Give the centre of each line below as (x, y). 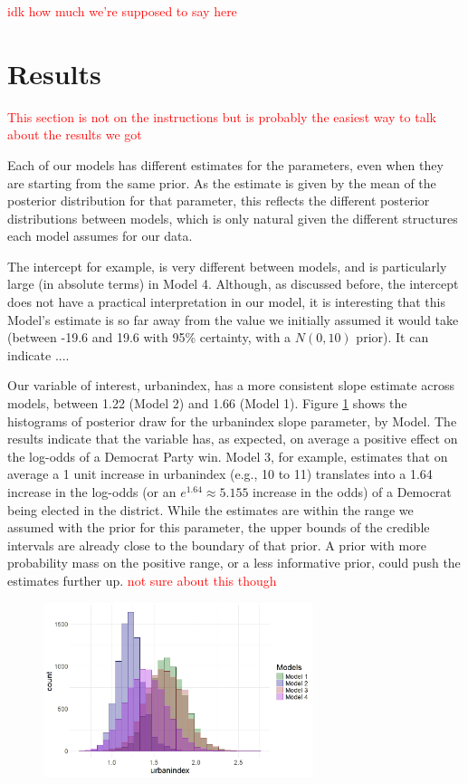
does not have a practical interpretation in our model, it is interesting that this (226, 302)
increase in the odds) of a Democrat (352, 492)
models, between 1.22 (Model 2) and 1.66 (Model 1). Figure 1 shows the (207, 403)
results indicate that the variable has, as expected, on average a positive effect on (233, 439)
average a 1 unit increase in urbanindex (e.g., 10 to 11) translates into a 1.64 (220, 474)
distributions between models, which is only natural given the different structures (233, 218)
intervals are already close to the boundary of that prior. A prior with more (217, 545)
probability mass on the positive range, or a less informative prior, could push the (234, 563)
